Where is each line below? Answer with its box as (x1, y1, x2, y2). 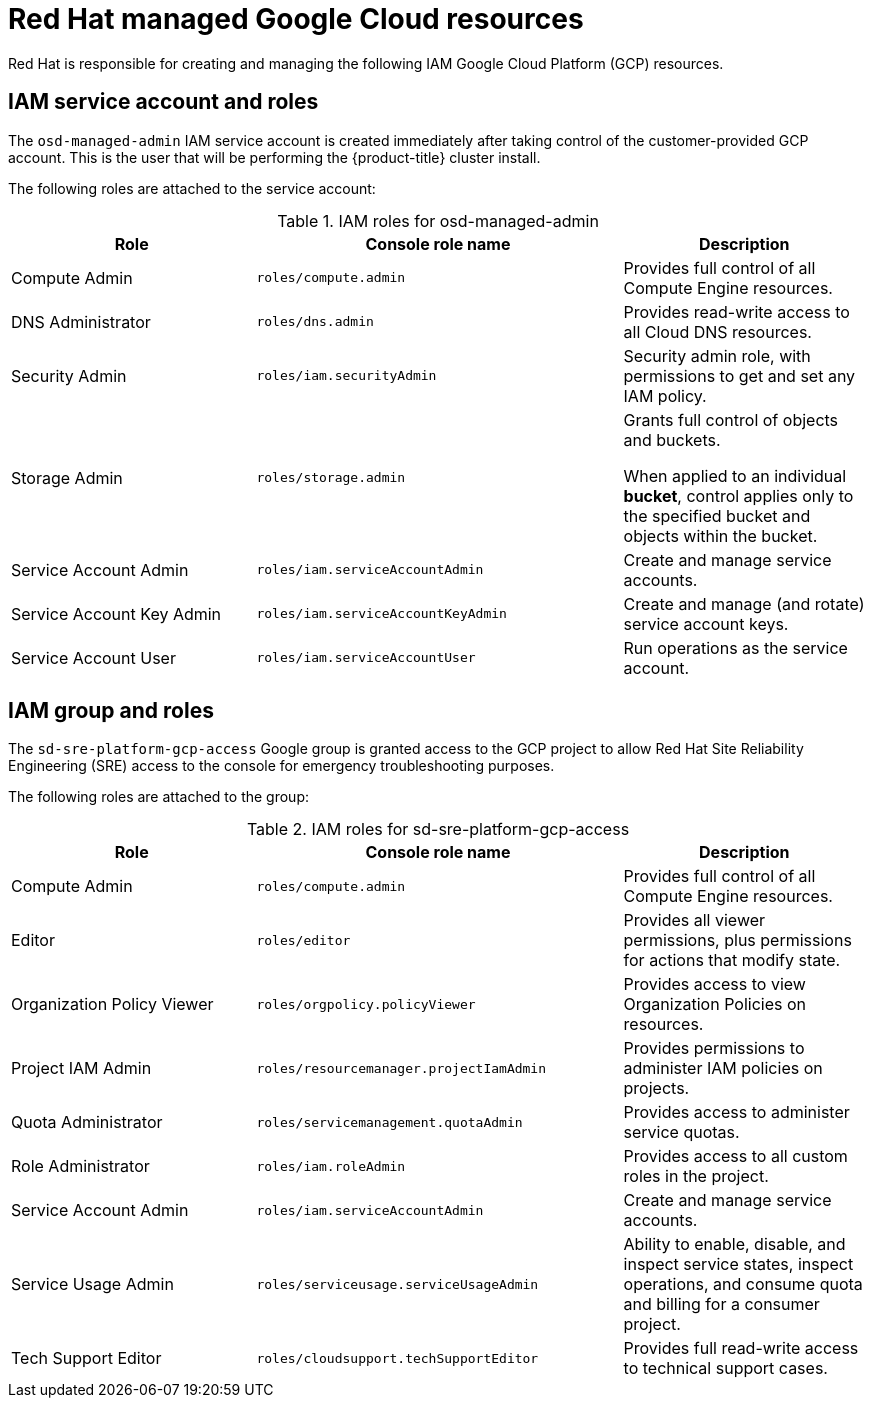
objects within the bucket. (623, 525, 818, 546)
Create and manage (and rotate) (623, 593, 865, 614)
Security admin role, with (623, 345, 811, 366)
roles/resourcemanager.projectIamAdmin (256, 1060, 547, 1076)
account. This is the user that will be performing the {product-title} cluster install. (8, 148, 541, 166)
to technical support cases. (623, 1358, 828, 1379)
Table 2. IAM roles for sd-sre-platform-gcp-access (246, 819, 630, 840)
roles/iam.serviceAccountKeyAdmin (256, 606, 507, 622)
